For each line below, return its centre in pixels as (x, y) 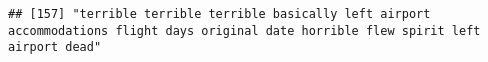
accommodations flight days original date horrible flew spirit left (244, 30)
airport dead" (55, 47)
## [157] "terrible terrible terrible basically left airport (219, 14)
